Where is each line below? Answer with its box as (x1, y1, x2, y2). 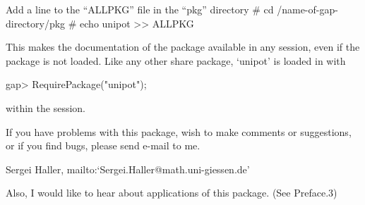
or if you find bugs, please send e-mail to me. (6, 138, 201, 153)
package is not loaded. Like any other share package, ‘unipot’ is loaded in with (6, 53, 346, 68)
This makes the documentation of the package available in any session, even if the (6, 39, 360, 54)
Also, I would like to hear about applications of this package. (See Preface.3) (6, 185, 337, 200)
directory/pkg (6, 15, 66, 30)
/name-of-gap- (277, 2, 338, 16)
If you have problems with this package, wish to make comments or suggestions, (6, 124, 352, 139)
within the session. (6, 100, 86, 115)
